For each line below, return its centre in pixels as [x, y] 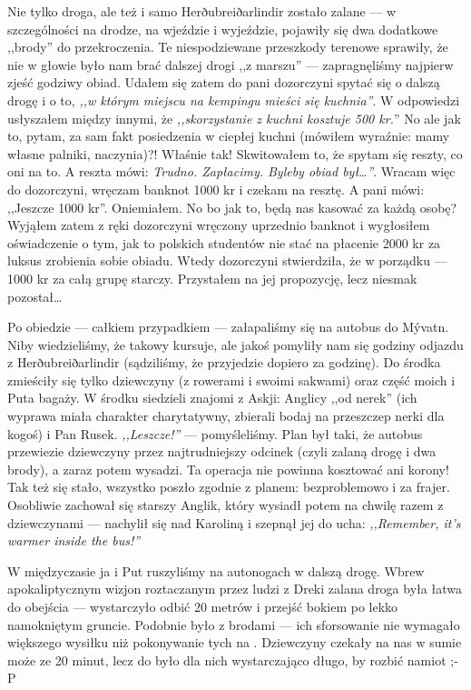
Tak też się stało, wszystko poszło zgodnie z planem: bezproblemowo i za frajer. [229, 487]
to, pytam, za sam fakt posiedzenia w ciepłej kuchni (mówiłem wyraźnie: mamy [229, 136]
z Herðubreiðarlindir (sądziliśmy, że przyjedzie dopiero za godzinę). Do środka [224, 362]
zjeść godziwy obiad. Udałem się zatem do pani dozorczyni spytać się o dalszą [224, 82]
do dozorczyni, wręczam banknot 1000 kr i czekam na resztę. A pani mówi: [216, 189]
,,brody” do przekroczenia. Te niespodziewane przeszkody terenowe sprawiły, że [228, 47]
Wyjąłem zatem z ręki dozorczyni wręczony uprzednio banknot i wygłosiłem [219, 225]
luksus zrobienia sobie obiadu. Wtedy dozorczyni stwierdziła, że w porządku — [227, 260]
